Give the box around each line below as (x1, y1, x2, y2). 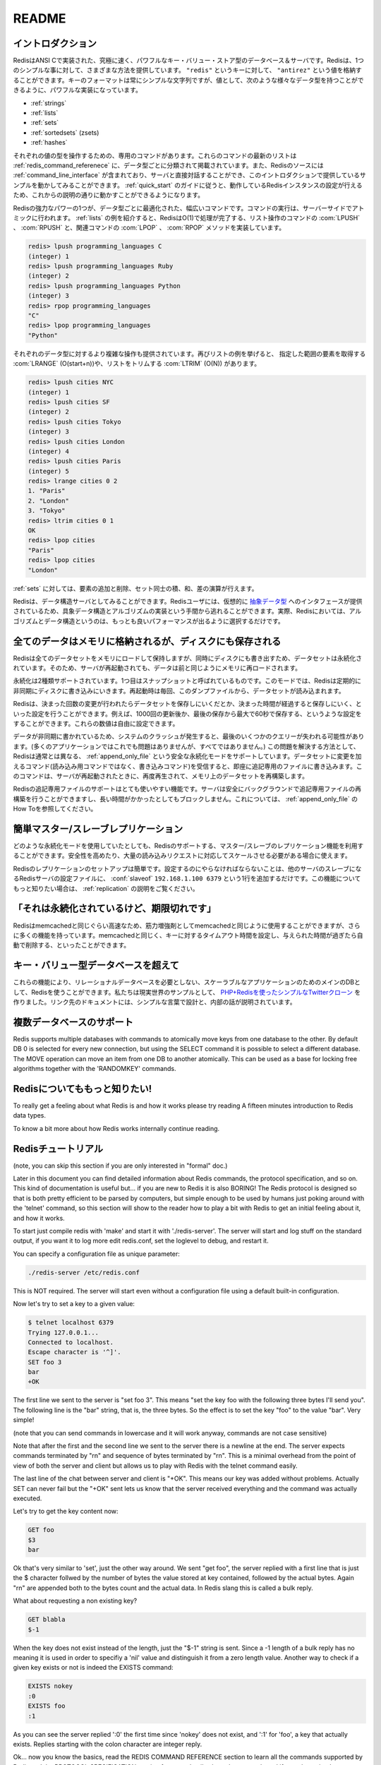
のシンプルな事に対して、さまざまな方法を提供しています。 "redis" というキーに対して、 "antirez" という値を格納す (13, 66, 363, 74)
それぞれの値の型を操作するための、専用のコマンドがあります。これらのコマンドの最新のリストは (13, 151, 297, 160)
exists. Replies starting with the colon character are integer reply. (13, 1740, 202, 1748)
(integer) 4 (28, 447, 70, 455)
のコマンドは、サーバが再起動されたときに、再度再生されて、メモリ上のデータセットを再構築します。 (13, 772, 308, 780)
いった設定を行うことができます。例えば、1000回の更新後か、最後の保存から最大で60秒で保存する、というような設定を (13, 710, 363, 718)
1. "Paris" (28, 487, 66, 495)
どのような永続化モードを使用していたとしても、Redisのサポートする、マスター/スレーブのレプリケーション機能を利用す (13, 842, 364, 850)
